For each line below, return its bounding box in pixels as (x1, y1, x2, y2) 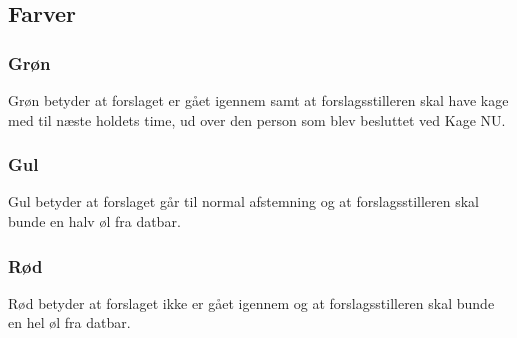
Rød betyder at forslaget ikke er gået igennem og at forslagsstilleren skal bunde (8, 292, 495, 313)
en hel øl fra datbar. (8, 312, 131, 333)
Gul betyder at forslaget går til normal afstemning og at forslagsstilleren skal (8, 191, 479, 212)
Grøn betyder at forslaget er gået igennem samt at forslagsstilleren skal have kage (8, 90, 509, 110)
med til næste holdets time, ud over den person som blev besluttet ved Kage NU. (8, 109, 506, 130)
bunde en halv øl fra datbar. (8, 211, 181, 231)
